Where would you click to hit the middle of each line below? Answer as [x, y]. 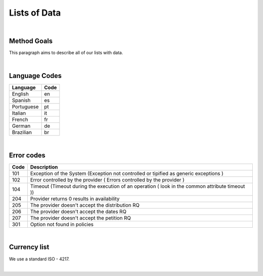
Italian [19, 113]
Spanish [21, 100]
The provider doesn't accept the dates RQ [78, 211]
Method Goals [31, 41]
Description [44, 167]
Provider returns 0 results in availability [75, 198]
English [20, 94]
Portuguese [25, 106]
